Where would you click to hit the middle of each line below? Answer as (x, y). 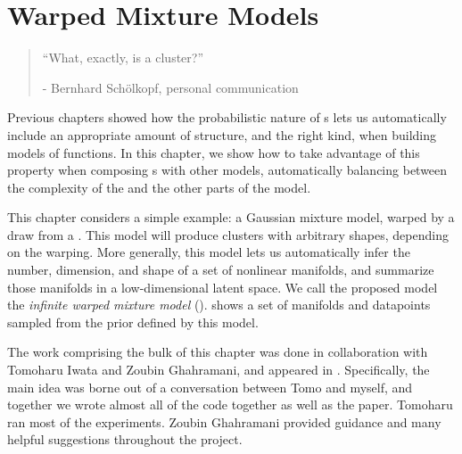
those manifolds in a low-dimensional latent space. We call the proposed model (223, 287)
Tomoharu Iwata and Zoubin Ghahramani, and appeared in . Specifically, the (219, 370)
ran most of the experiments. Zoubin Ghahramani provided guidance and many (224, 421)
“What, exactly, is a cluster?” (123, 58)
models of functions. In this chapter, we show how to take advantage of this (214, 152)
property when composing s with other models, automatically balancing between (227, 170)
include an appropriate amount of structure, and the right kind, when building (222, 134)
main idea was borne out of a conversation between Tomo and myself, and (210, 387)
